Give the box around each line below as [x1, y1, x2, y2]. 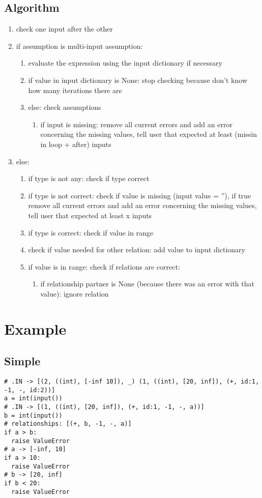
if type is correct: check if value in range [28, 227, 154, 238]
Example [4, 318, 67, 339]
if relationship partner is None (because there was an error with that [40, 278, 254, 289]
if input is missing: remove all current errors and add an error [40, 119, 232, 129]
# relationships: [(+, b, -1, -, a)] [4, 420, 132, 428]
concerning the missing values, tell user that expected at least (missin [40, 129, 257, 139]
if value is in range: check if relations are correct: [28, 261, 180, 272]
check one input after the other [16, 23, 113, 34]
